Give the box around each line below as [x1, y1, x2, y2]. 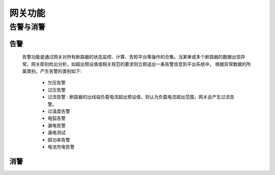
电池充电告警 [47, 143, 75, 150]
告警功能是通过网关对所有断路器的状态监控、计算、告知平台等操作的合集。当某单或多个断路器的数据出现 [22, 54, 241, 60]
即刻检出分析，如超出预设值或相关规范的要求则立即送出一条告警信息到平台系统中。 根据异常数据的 [40, 61, 246, 67]
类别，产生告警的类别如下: [26, 68, 82, 74]
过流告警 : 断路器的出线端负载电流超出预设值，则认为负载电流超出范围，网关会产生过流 [47, 94, 230, 100]
